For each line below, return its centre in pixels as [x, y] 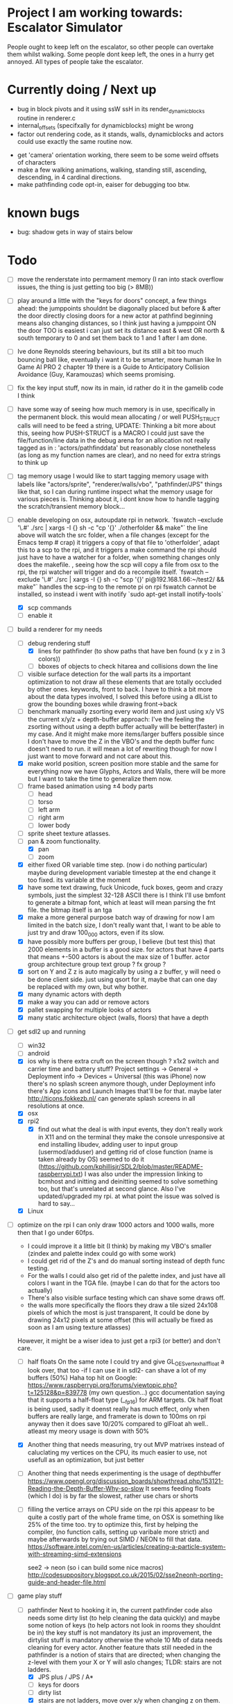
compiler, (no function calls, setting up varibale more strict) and [118, 1532]
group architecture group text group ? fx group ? [97, 964]
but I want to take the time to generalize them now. [100, 779]
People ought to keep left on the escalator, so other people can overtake [111, 47]
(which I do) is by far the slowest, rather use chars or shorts [113, 1496]
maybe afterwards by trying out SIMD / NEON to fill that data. [115, 1539]
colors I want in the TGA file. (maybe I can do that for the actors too [124, 1283]
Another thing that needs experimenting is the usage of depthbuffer [124, 1473]
